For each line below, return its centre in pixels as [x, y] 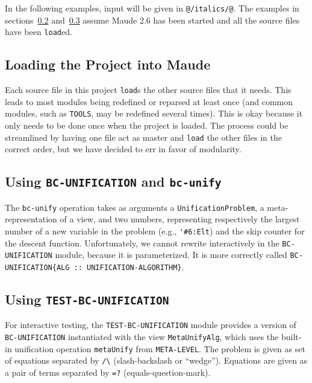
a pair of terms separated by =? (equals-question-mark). [108, 372]
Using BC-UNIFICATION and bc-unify [113, 182]
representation [31, 219]
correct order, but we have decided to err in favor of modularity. [123, 149]
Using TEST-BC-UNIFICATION [87, 299]
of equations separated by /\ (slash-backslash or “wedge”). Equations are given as [156, 360]
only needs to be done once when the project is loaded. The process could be [147, 125]
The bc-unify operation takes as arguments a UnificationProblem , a [135, 207]
